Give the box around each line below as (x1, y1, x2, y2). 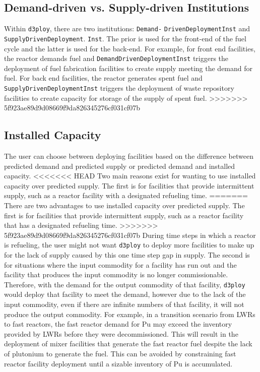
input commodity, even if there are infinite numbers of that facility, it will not (4, 299, 244, 309)
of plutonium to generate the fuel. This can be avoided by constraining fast (4, 348, 236, 358)
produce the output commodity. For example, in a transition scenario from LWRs (4, 308, 255, 319)
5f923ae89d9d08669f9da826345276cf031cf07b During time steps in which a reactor (4, 229, 256, 240)
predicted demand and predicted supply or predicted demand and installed (4, 160, 235, 171)
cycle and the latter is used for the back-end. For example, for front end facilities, (4, 43, 255, 53)
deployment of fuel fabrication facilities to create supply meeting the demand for (4, 63, 253, 73)
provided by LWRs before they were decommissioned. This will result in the (4, 328, 238, 339)
